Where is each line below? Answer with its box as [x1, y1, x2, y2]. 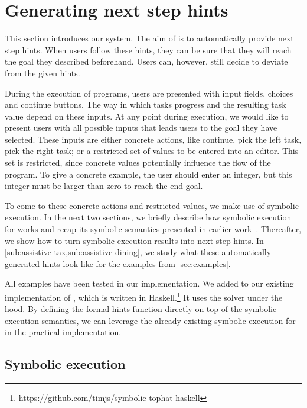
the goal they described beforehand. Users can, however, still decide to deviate [5, 55, 288, 68]
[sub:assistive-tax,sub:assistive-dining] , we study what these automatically [5, 246, 272, 258]
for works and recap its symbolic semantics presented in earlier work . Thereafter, [5, 223, 302, 235]
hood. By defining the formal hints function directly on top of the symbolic [5, 303, 277, 315]
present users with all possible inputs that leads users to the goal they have [5, 121, 277, 134]
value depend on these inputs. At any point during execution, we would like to [5, 110, 289, 122]
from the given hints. [5, 66, 80, 79]
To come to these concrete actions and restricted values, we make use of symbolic [5, 199, 299, 211]
